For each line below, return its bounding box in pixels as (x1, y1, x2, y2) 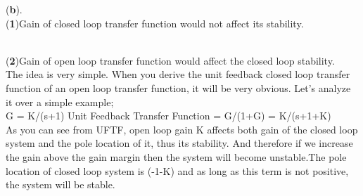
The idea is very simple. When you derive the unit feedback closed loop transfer (6, 67, 350, 81)
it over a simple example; (6, 94, 114, 109)
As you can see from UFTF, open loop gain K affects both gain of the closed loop (6, 122, 358, 136)
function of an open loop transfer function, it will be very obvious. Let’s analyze (6, 80, 351, 95)
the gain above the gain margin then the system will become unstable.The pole (6, 149, 347, 164)
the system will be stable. (6, 177, 115, 192)
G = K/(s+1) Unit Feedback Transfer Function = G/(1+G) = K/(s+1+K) (6, 108, 331, 123)
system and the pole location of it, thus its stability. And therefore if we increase (6, 136, 353, 150)
